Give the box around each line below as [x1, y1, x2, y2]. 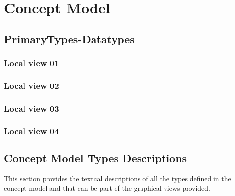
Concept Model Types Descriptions [4, 150, 187, 165]
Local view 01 [4, 57, 59, 69]
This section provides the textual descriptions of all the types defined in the [4, 173, 231, 183]
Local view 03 [4, 102, 59, 114]
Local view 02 [4, 79, 59, 91]
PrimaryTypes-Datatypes [4, 31, 135, 46]
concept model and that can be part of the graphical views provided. [4, 183, 210, 193]
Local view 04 [4, 124, 59, 137]
